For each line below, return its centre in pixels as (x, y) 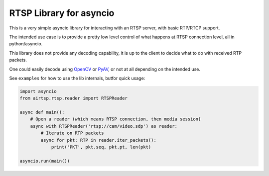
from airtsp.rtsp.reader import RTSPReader (74, 98)
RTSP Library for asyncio (62, 13)
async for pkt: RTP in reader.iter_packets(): (98, 140)
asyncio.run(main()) (45, 161)
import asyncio (38, 91)
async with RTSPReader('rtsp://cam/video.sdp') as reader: (104, 126)
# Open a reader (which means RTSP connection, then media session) (116, 119)
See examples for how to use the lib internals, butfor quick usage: (77, 78)
